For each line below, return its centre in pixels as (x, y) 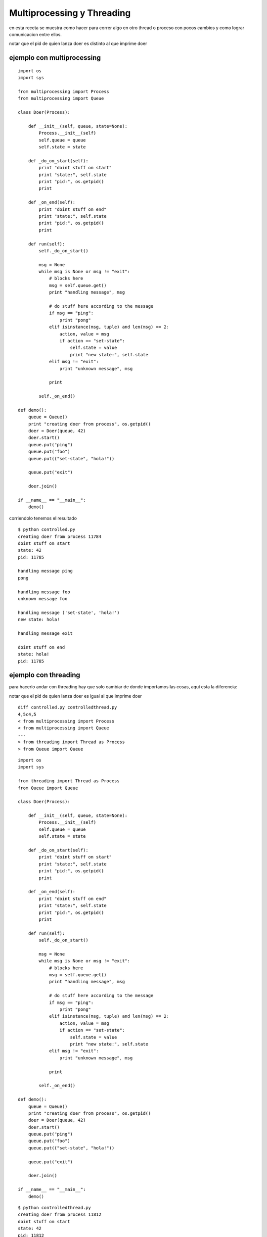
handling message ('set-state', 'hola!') (69, 613)
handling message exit (45, 633)
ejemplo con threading (44, 675)
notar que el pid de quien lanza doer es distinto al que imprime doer (78, 44)
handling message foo (44, 592)
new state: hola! (39, 619)
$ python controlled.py (47, 530)
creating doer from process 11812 (60, 1214)
